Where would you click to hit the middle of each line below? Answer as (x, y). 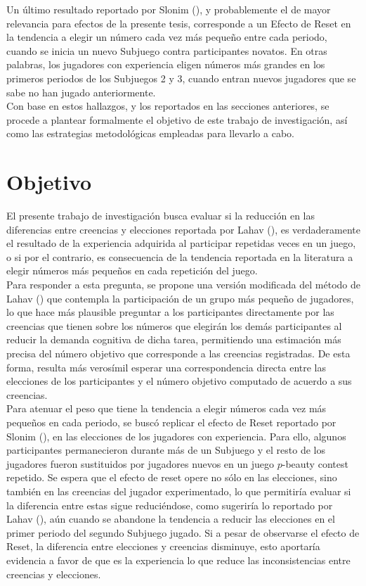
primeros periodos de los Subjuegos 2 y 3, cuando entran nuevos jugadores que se (181, 78)
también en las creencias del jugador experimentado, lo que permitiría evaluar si (179, 491)
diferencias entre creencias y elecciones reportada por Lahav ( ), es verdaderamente (183, 229)
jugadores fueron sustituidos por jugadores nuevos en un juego (140, 463)
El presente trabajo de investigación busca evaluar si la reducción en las (161, 216)
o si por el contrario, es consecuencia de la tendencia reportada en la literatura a (180, 256)
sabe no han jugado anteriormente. (81, 92)
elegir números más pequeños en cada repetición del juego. (132, 270)
